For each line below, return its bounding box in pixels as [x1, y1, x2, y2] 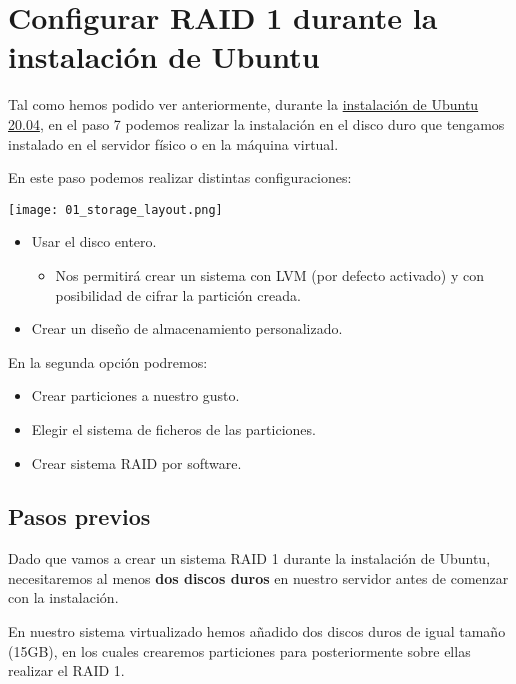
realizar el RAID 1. [8, 660, 125, 681]
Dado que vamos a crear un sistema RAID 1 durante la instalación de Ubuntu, [8, 548, 491, 569]
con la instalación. [8, 587, 119, 608]
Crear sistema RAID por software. [31, 452, 242, 473]
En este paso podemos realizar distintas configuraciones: [8, 167, 352, 188]
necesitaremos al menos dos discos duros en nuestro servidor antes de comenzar [8, 567, 509, 588]
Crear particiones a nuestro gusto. [31, 385, 240, 406]
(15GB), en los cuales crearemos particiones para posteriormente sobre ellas [8, 640, 471, 661]
